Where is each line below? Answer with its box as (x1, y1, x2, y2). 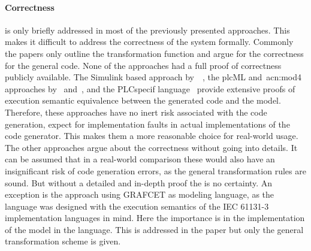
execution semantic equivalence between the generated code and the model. (5, 94, 281, 107)
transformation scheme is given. (5, 235, 121, 247)
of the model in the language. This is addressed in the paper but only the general (5, 223, 304, 235)
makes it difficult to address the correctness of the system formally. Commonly (5, 35, 294, 48)
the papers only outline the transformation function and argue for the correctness (5, 47, 304, 59)
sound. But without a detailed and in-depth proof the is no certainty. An (5, 176, 273, 189)
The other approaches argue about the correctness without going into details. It (5, 141, 298, 153)
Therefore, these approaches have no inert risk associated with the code (5, 105, 267, 118)
